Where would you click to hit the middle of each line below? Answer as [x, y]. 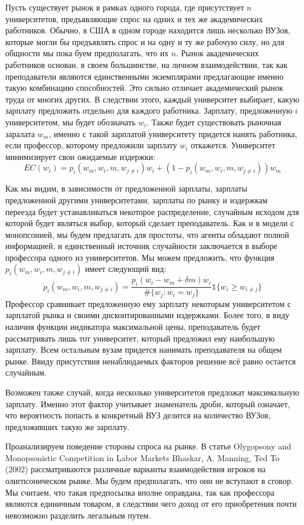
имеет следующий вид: [126, 269]
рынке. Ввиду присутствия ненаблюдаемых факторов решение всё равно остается [151, 361]
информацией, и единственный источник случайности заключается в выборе [141, 246]
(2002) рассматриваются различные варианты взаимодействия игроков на [136, 469]
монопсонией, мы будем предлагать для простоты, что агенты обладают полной [147, 234]
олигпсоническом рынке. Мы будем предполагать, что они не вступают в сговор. [149, 481]
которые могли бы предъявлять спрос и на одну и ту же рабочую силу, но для [145, 41]
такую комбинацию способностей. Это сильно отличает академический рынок [144, 88]
